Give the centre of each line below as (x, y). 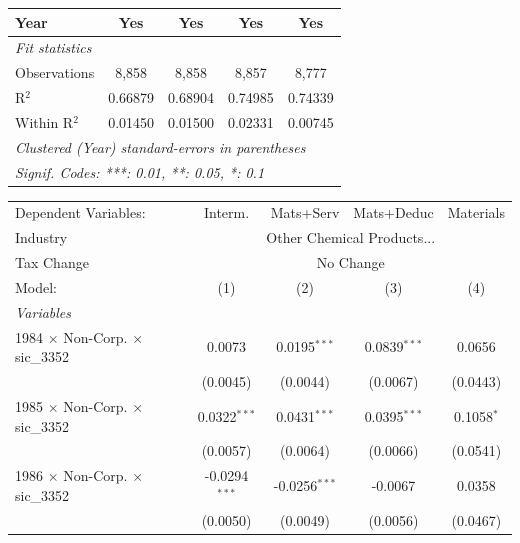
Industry (41, 237)
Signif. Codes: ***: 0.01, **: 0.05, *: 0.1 (140, 171)
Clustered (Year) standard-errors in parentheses (160, 146)
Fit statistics (53, 47)
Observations (55, 72)
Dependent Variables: (80, 212)
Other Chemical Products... (351, 237)
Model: (36, 286)
